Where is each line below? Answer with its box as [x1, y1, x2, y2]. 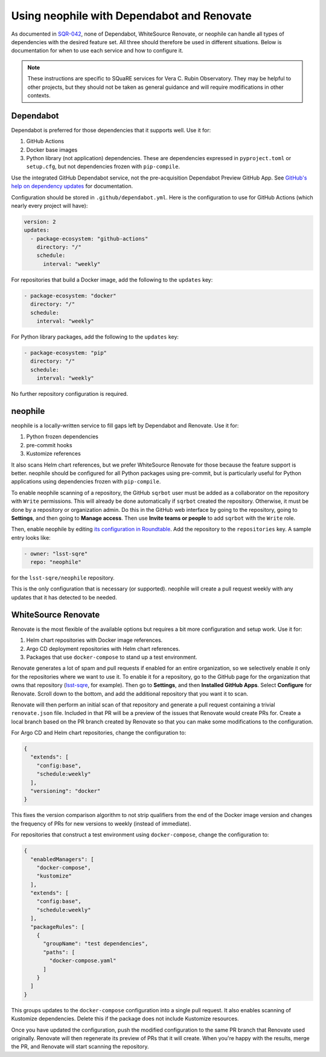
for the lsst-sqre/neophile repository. [11, 574, 115, 581]
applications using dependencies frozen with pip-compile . [11, 478, 161, 485]
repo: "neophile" [30, 559, 81, 566]
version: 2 [24, 218, 56, 225]
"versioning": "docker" [30, 787, 101, 794]
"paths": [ [43, 949, 75, 955]
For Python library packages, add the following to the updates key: [11, 333, 179, 340]
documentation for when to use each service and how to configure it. [11, 47, 184, 54]
